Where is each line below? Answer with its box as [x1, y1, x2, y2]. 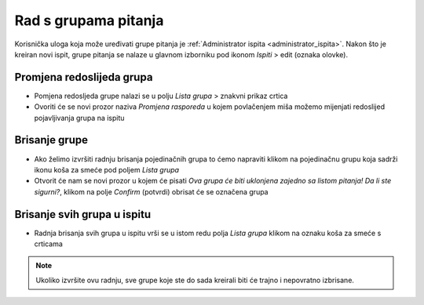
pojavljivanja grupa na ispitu [34, 113, 125, 122]
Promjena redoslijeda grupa [14, 71, 153, 84]
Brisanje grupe [14, 133, 89, 147]
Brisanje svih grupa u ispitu [14, 208, 152, 221]
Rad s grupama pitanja [14, 12, 164, 29]
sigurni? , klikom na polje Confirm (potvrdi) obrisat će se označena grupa [34, 187, 269, 196]
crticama [34, 239, 63, 249]
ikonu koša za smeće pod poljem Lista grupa [34, 165, 180, 174]
